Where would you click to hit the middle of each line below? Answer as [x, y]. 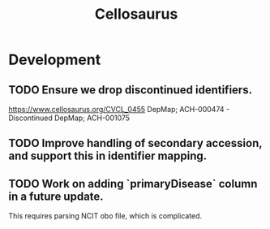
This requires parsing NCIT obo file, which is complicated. [105, 216]
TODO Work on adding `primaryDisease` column [133, 184]
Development [55, 60]
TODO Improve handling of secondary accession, [135, 143]
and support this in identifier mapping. [108, 156]
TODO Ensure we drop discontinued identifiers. [131, 90]
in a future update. [56, 196]
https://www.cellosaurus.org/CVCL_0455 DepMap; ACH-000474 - [119, 109]
